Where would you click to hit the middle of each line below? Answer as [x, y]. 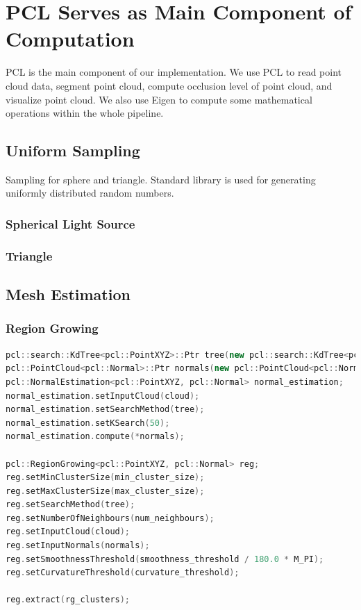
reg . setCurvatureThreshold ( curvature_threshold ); [123, 573]
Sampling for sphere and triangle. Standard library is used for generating [161, 179]
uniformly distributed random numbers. [90, 193]
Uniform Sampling [73, 150]
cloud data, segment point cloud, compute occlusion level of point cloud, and [169, 85]
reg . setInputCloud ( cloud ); [68, 532]
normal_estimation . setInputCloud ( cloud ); [103, 396]
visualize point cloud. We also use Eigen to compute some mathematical [159, 99]
